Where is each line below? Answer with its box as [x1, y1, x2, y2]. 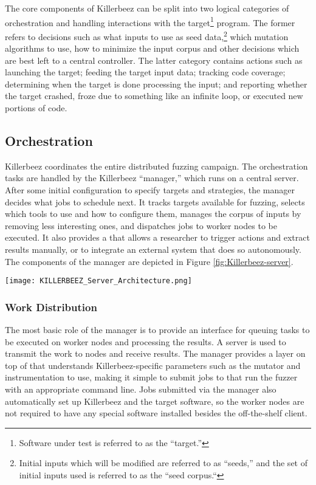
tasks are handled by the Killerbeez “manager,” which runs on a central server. [5, 171, 299, 184]
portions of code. [5, 101, 67, 114]
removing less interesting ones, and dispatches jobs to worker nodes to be [5, 219, 277, 232]
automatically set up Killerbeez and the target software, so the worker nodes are [5, 394, 304, 407]
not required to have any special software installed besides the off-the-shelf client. [5, 407, 307, 419]
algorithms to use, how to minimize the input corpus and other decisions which [5, 42, 300, 55]
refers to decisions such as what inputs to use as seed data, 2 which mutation [5, 28, 289, 43]
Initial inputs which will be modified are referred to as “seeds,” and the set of [19, 456, 307, 469]
